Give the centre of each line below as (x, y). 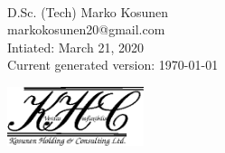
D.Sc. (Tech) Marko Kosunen (88, 11)
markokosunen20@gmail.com (86, 29)
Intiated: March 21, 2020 (75, 47)
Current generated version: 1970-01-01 (113, 65)
